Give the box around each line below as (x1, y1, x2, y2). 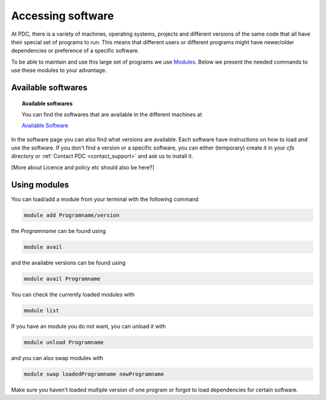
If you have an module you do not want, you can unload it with (11, 323, 166, 330)
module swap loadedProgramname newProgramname (24, 370, 164, 378)
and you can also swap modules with (11, 354, 104, 361)
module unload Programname (24, 339, 104, 346)
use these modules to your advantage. (11, 67, 107, 74)
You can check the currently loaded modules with (11, 290, 135, 298)
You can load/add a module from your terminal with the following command (11, 195, 199, 203)
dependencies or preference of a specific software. (11, 47, 139, 54)
